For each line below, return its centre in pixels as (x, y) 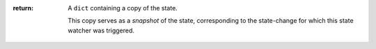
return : (23, 8)
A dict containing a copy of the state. (123, 8)
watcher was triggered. (101, 30)
